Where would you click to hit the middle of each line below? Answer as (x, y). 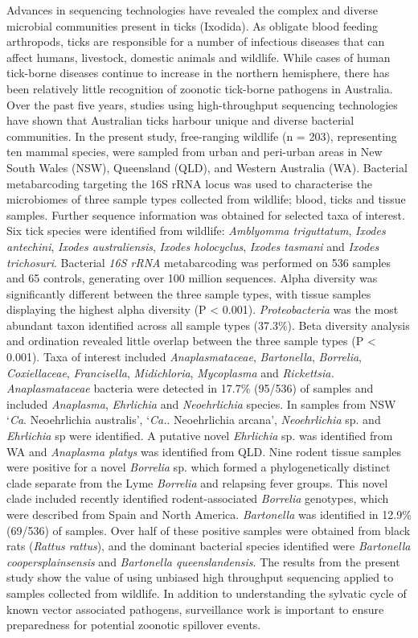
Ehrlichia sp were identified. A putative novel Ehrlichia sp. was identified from (200, 436)
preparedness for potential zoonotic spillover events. (134, 625)
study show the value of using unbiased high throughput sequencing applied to (200, 577)
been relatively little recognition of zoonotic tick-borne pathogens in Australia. (200, 88)
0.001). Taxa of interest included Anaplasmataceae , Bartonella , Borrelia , (184, 357)
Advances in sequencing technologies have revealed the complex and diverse (192, 10)
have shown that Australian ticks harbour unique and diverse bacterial (180, 120)
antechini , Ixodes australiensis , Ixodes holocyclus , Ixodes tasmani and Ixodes (193, 246)
